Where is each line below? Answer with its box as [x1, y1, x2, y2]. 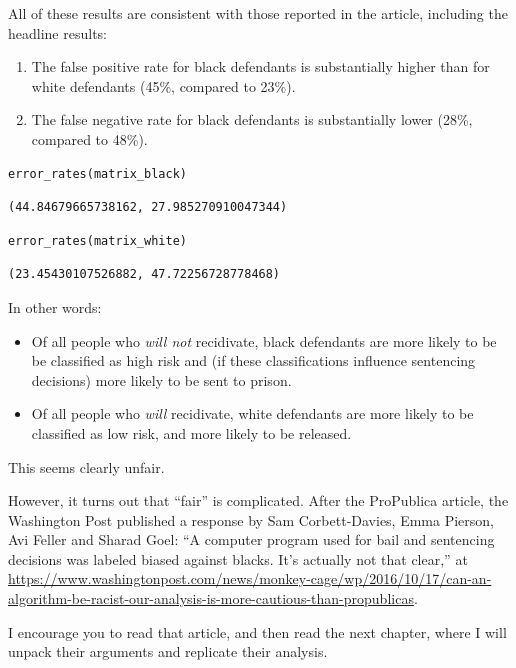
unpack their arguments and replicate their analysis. [8, 641, 328, 662]
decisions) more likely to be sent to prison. [31, 369, 292, 390]
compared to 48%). [31, 128, 148, 149]
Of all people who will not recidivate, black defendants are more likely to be [31, 330, 497, 351]
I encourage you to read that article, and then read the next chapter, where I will [8, 621, 507, 642]
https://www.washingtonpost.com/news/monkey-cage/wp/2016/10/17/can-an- [8, 568, 492, 589]
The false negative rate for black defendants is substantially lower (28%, [31, 109, 473, 130]
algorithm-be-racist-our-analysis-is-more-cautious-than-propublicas [8, 588, 414, 609]
